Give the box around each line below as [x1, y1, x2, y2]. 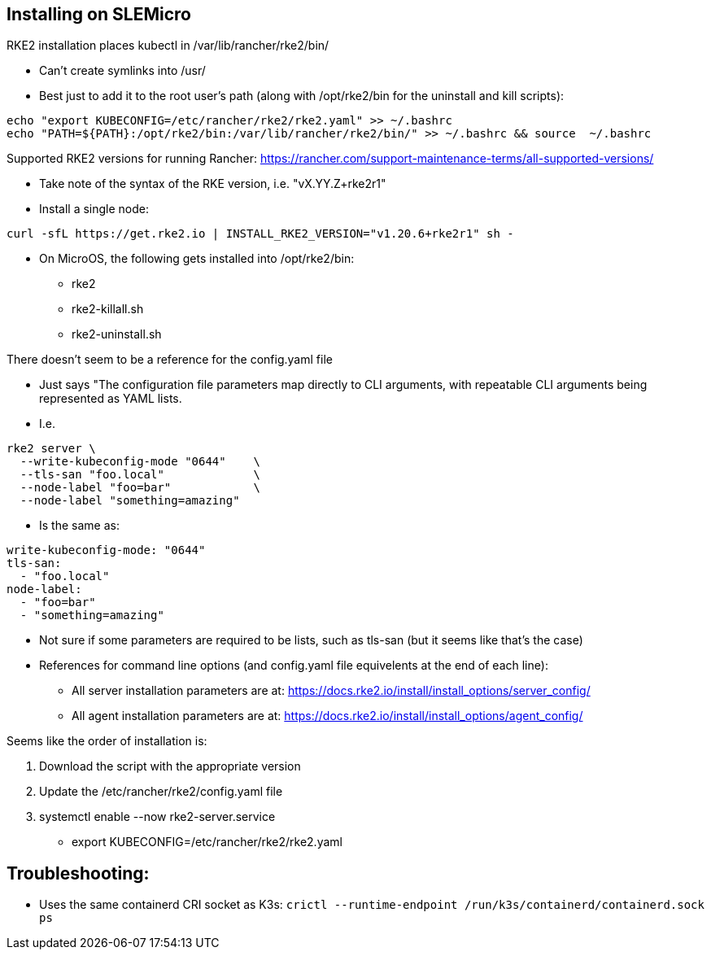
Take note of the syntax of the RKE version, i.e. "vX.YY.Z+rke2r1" [39, 177, 386, 191]
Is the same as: [39, 518, 120, 533]
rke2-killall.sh [72, 302, 144, 316]
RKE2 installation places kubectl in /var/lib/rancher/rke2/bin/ [7, 38, 329, 53]
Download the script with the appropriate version [39, 759, 301, 774]
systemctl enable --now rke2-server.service [39, 810, 276, 824]
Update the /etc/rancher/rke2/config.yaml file [39, 784, 283, 799]
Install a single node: [39, 202, 150, 216]
